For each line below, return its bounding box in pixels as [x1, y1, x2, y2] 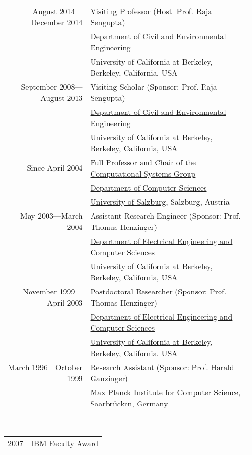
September [21, 81, 57, 92]
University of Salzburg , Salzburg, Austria [90, 195, 230, 207]
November [22, 285, 57, 297]
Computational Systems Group [90, 167, 196, 179]
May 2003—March [20, 210, 83, 221]
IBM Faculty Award [31, 438, 99, 449]
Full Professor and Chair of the [90, 156, 196, 168]
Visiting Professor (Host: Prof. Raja [90, 5, 212, 16]
